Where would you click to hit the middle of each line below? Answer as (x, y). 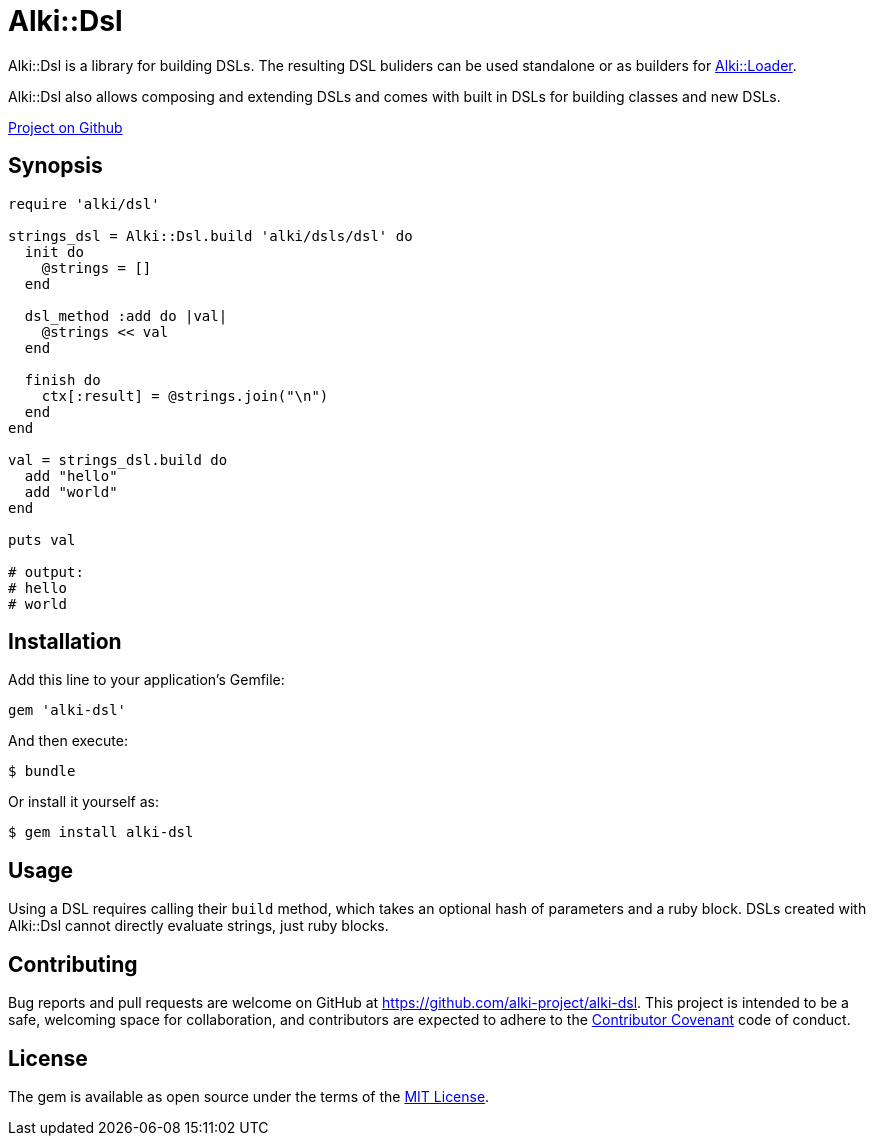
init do (54, 251)
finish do (62, 379)
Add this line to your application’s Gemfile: (146, 680)
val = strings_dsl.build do (118, 459)
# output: (46, 571)
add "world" (71, 491)
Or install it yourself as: (83, 802)
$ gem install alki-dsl (101, 832)
